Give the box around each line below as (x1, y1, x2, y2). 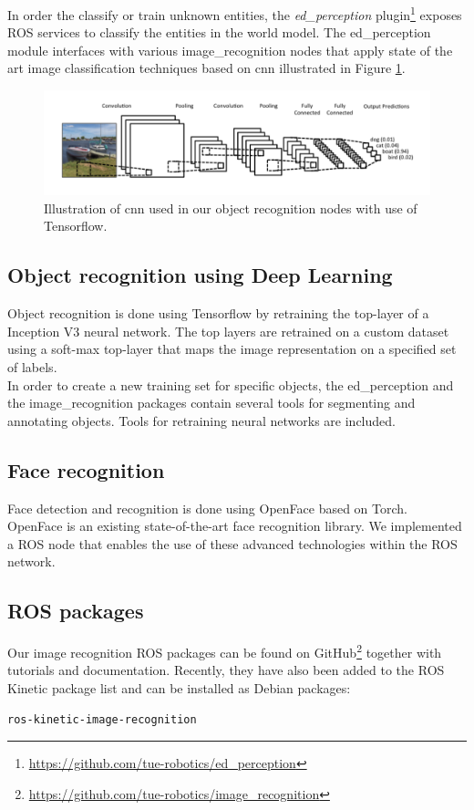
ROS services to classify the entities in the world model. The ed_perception (7, 23, 431, 42)
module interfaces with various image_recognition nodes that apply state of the (7, 40, 453, 59)
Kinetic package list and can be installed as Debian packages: (7, 679, 351, 698)
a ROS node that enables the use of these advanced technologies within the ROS (7, 534, 458, 553)
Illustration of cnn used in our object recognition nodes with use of (44, 198, 417, 217)
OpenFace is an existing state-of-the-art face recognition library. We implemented (7, 516, 462, 535)
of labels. (7, 358, 57, 377)
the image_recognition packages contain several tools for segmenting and (7, 393, 416, 412)
